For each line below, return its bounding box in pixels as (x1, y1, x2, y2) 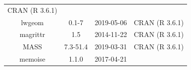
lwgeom (21, 17, 44, 27)
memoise (19, 54, 46, 64)
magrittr (19, 29, 46, 39)
